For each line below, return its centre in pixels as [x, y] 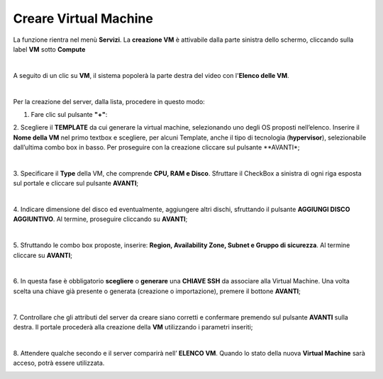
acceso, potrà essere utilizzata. [59, 363]
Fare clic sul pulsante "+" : [69, 114]
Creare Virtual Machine [83, 18]
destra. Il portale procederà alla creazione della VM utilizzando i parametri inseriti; [133, 327]
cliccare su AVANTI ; [43, 255]
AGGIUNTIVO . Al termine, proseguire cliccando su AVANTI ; [100, 219]
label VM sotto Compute [49, 49]
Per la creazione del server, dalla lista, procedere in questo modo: [109, 101]
